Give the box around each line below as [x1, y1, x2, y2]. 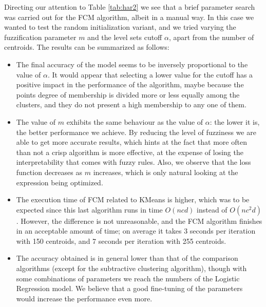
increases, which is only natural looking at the [93, 166, 238, 177]
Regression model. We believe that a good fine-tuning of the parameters [16, 283, 243, 294]
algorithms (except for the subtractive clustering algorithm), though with [16, 263, 247, 274]
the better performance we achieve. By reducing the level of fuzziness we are [16, 126, 256, 137]
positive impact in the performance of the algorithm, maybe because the [16, 79, 244, 90]
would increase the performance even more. [16, 293, 153, 303]
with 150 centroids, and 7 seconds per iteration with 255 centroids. [16, 235, 226, 246]
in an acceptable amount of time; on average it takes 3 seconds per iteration [16, 225, 256, 236]
